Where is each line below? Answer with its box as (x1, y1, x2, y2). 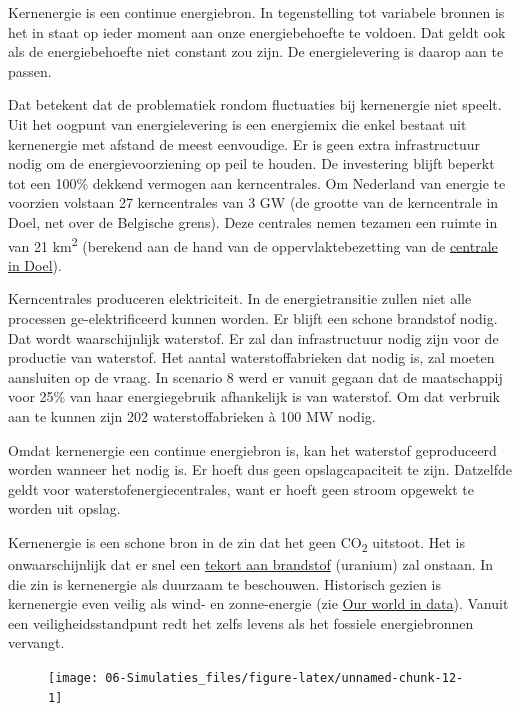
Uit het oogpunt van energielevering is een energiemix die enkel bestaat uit (8, 113, 467, 134)
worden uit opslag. (8, 498, 121, 519)
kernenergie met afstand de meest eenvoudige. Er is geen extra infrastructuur (8, 133, 481, 154)
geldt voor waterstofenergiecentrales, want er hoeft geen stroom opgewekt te (8, 478, 474, 499)
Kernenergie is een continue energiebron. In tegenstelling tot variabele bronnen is (8, 2, 505, 22)
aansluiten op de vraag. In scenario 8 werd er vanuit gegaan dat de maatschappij (8, 366, 503, 387)
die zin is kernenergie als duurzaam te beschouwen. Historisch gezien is (8, 573, 442, 594)
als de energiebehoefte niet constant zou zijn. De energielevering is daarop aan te (8, 41, 504, 62)
